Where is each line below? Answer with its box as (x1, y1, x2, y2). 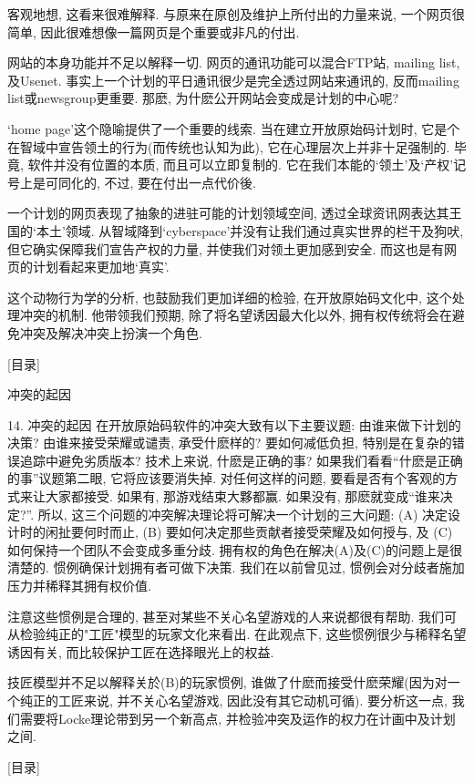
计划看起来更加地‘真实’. (32, 257, 170, 276)
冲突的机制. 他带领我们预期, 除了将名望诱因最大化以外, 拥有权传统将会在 (19, 305, 452, 325)
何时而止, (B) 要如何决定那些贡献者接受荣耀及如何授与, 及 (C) (83, 522, 453, 541)
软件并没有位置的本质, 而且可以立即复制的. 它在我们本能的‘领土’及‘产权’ (27, 155, 454, 174)
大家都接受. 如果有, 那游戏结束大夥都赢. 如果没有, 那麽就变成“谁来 (45, 487, 440, 506)
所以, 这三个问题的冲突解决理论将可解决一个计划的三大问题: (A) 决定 (37, 504, 448, 523)
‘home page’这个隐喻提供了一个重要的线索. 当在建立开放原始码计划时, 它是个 (7, 118, 460, 138)
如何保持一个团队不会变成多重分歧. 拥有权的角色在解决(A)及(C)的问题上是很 (7, 540, 462, 559)
